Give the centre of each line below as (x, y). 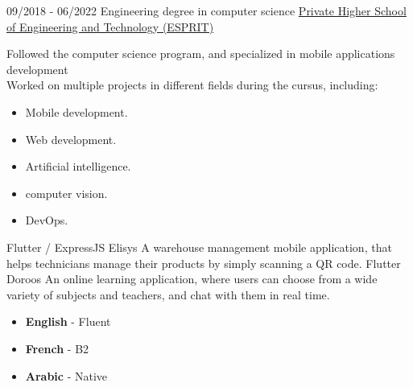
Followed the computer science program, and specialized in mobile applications (201, 54)
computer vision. (66, 193)
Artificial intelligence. (78, 166)
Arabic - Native (66, 375)
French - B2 (57, 348)
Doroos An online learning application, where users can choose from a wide (192, 279)
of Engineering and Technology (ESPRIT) (110, 26)
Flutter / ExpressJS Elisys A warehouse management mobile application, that (199, 247)
